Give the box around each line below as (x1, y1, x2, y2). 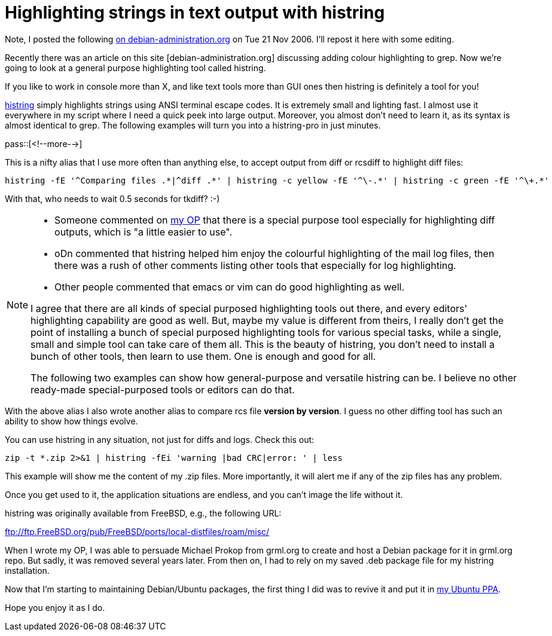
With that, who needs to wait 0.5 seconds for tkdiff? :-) (5, 193, 220, 204)
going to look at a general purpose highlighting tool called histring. (5, 62, 266, 73)
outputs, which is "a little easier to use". (54, 225, 233, 238)
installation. (5, 565, 50, 576)
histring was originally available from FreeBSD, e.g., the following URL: (5, 507, 282, 518)
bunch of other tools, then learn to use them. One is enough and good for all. (31, 350, 376, 362)
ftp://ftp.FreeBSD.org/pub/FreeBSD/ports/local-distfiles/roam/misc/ (5, 526, 270, 537)
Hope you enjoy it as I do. (5, 602, 105, 613)
